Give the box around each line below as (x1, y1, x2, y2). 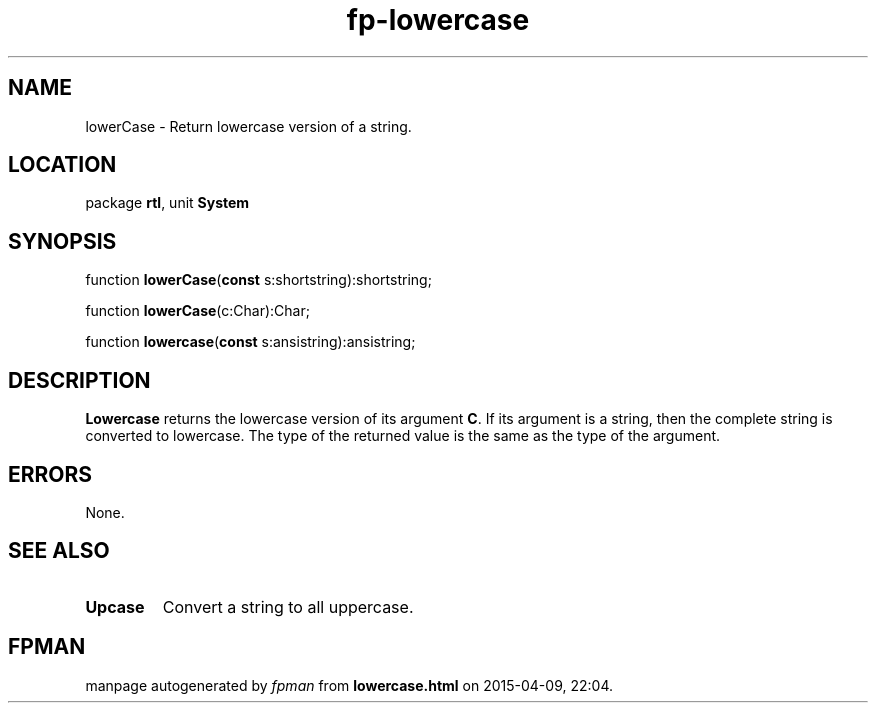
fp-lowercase (346, 3, 530, 37)
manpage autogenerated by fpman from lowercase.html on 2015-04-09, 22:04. (85, 676, 613, 694)
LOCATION (8, 152, 117, 178)
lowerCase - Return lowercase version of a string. (85, 117, 412, 135)
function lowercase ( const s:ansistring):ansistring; (85, 333, 416, 351)
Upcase (85, 596, 145, 617)
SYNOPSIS (8, 228, 117, 254)
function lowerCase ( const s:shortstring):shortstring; (85, 271, 432, 289)
